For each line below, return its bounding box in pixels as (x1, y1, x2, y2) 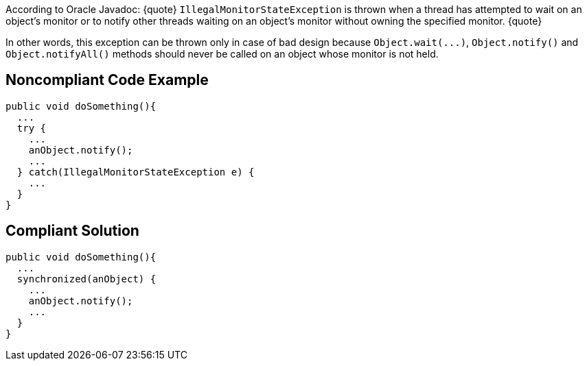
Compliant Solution (5, 222, 139, 240)
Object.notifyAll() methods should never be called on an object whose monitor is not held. (5, 48, 439, 60)
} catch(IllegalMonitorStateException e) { (16, 166, 255, 178)
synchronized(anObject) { (16, 273, 157, 284)
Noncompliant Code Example (5, 71, 209, 89)
